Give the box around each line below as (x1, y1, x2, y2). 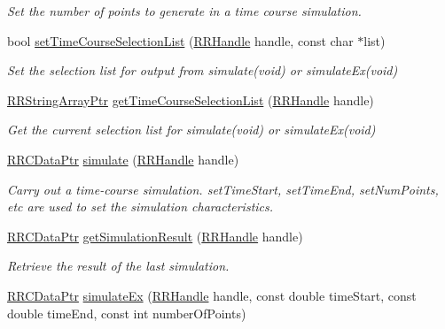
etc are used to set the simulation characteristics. (7, 197, 274, 216)
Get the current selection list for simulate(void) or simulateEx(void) (7, 120, 376, 139)
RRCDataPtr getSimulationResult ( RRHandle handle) (7, 226, 303, 245)
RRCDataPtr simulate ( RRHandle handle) (7, 149, 239, 168)
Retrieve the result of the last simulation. (7, 256, 230, 275)
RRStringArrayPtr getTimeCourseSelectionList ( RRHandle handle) (7, 90, 374, 109)
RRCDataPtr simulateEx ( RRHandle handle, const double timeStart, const (7, 286, 417, 304)
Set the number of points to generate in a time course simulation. (7, 2, 362, 19)
